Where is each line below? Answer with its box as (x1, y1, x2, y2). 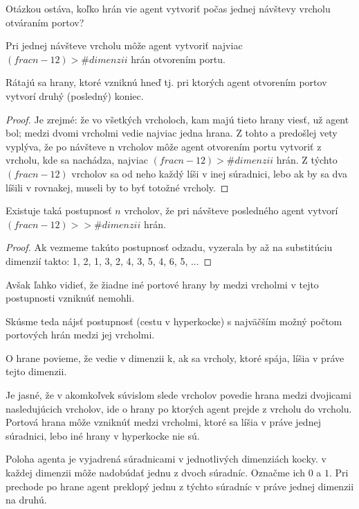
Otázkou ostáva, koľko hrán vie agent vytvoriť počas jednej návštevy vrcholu (6, 1, 331, 15)
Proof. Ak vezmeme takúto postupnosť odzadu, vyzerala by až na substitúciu (6, 240, 333, 254)
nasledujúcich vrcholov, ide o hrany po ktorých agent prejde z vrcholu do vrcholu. (6, 401, 352, 415)
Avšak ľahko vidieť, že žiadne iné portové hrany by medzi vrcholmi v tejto (6, 277, 319, 291)
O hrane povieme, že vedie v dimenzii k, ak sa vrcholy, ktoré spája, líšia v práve (6, 350, 344, 365)
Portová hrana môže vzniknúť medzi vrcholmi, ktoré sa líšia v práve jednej (6, 415, 321, 429)
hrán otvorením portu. (131, 51, 225, 66)
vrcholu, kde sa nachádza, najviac (6, 153, 148, 167)
